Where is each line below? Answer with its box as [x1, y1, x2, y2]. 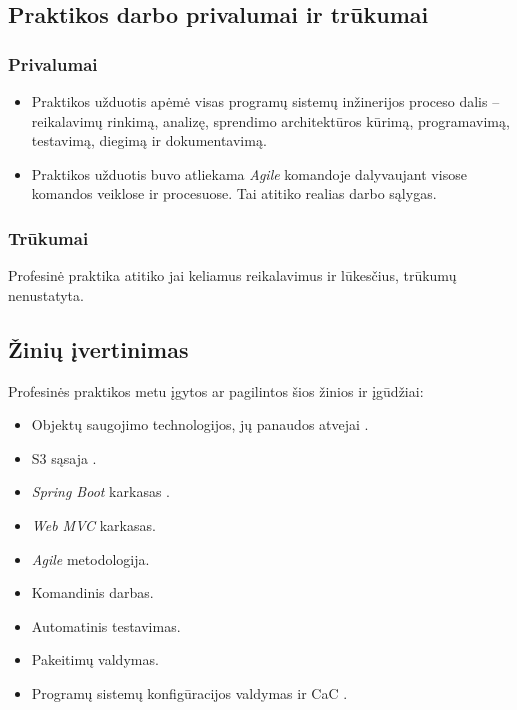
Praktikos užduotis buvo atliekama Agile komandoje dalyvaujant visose [31, 163, 467, 184]
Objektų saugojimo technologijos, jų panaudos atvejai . [31, 414, 369, 435]
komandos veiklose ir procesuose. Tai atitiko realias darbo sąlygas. [31, 183, 437, 204]
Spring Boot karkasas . [31, 481, 170, 502]
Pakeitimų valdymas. [31, 649, 159, 670]
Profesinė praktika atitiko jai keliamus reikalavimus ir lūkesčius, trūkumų [8, 265, 457, 286]
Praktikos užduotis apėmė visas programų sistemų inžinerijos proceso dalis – [31, 91, 500, 111]
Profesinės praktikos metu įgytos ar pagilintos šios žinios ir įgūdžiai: [8, 380, 424, 401]
